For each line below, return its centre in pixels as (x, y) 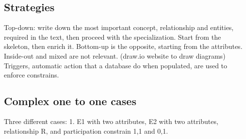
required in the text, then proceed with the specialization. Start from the (113, 37)
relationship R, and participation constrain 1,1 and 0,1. (86, 131)
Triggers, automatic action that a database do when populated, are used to (116, 65)
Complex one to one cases (70, 101)
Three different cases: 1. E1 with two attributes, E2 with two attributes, (111, 121)
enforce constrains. (32, 75)
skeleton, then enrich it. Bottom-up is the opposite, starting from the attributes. (123, 46)
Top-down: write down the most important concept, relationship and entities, (119, 27)
